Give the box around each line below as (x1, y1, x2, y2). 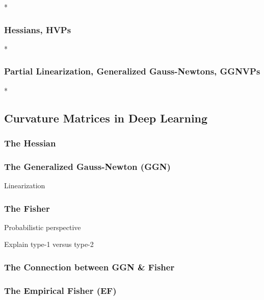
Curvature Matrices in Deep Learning (4, 110, 208, 126)
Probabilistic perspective (4, 221, 81, 232)
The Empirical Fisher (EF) (4, 284, 117, 296)
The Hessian (4, 136, 56, 149)
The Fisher (4, 202, 50, 214)
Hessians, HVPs (4, 23, 71, 36)
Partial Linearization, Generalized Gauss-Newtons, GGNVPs (4, 65, 260, 78)
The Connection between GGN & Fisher (4, 260, 175, 273)
